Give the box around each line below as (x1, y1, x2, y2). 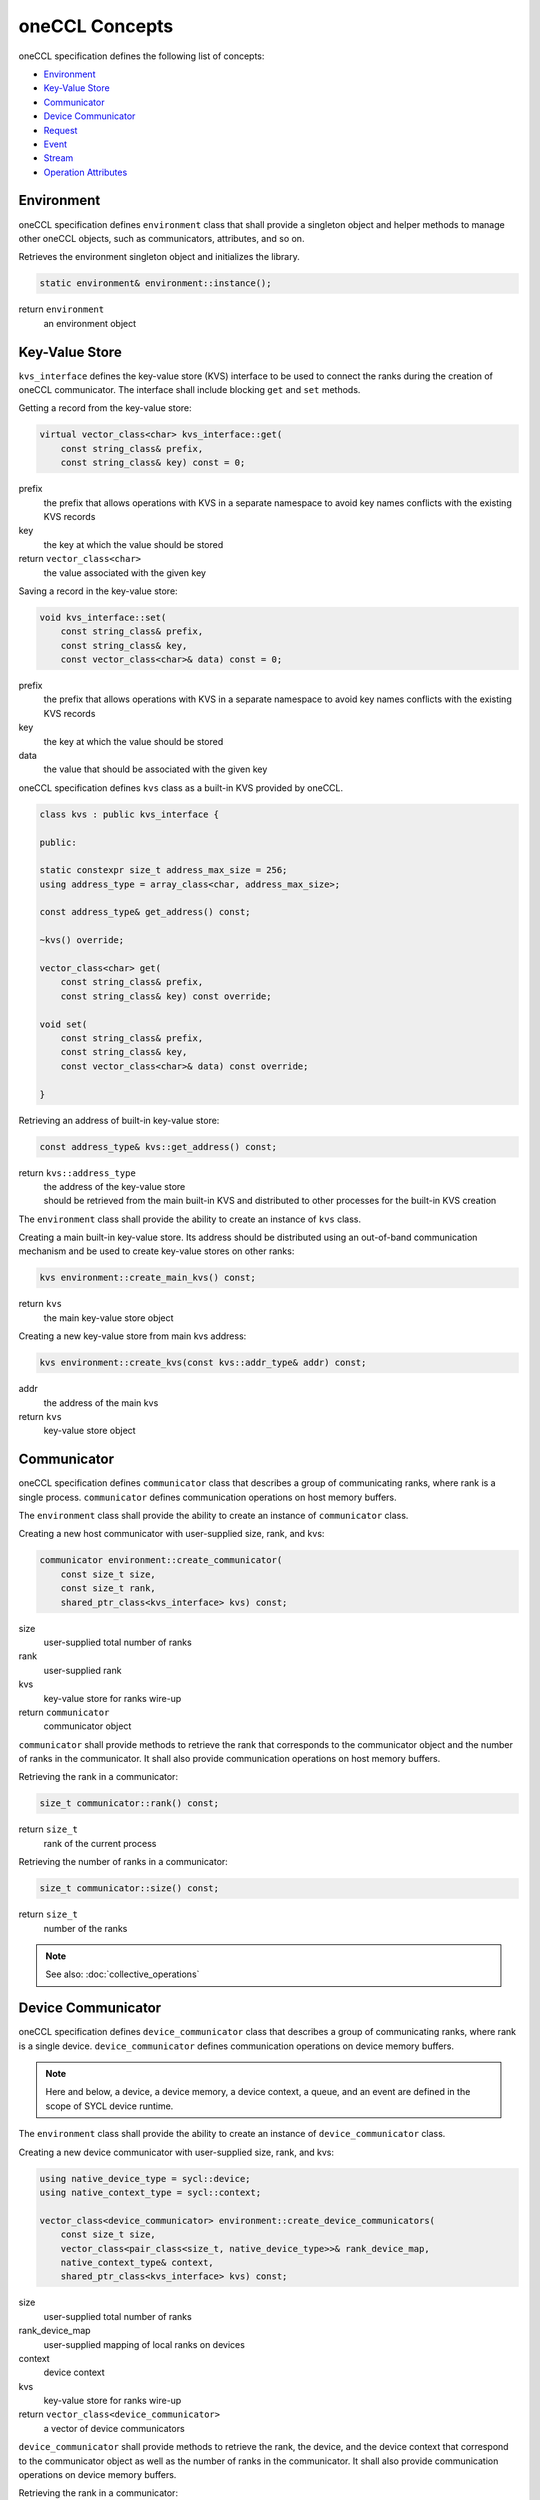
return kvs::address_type (18, 1166, 137, 1179)
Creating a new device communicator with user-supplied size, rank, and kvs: (18, 2146, 335, 2158)
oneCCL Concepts (18, 15, 174, 37)
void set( (39, 1018, 88, 1030)
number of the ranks (43, 1922, 128, 1934)
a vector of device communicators (43, 2422, 185, 2434)
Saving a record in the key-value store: (18, 585, 179, 597)
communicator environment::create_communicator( (39, 1555, 283, 1566)
